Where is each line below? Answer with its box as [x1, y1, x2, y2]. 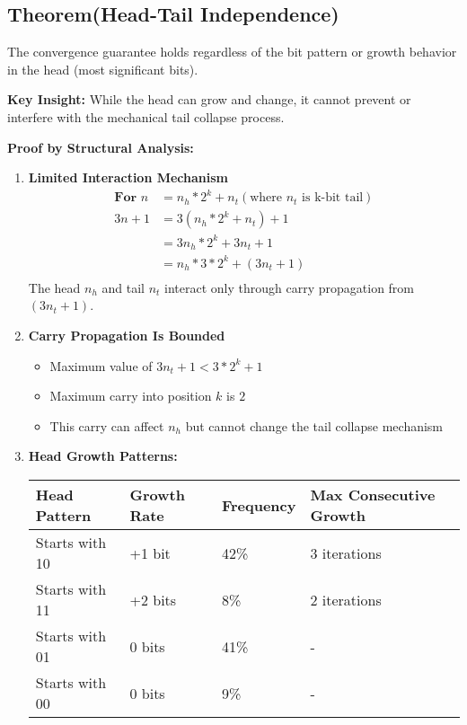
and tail [101, 278, 145, 296]
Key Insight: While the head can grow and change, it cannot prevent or [7, 90, 411, 109]
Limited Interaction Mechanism [28, 168, 229, 187]
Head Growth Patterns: [28, 446, 178, 465]
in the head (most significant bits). [7, 59, 198, 78]
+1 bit [129, 542, 171, 563]
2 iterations [310, 588, 382, 610]
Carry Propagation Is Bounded [28, 326, 225, 345]
